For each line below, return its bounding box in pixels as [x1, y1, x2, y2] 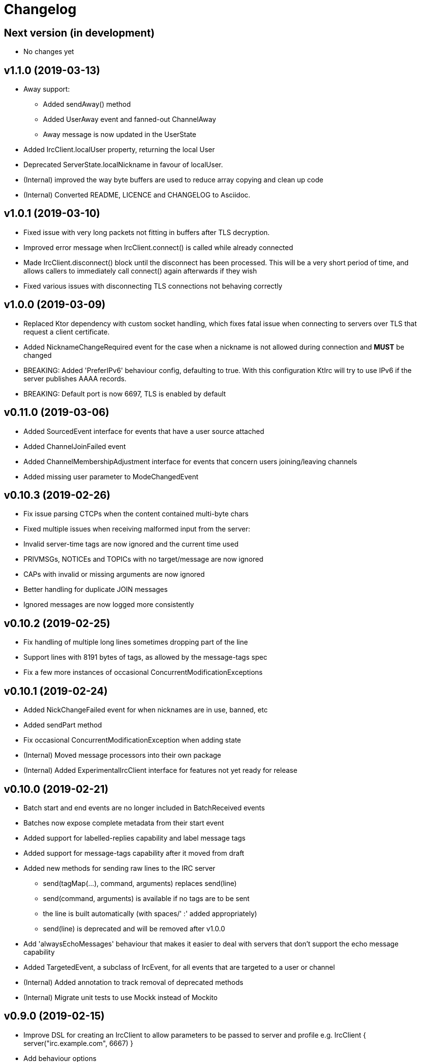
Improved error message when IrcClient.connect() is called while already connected [23, 243, 293, 252]
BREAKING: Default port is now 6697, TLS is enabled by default [23, 389, 226, 398]
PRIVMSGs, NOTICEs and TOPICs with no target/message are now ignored [23, 555, 263, 564]
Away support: [23, 85, 70, 94]
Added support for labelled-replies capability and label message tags [23, 833, 246, 842]
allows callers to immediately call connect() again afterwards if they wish [23, 266, 257, 275]
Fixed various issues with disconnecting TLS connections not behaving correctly [23, 281, 282, 290]
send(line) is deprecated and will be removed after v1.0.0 [43, 924, 225, 933]
